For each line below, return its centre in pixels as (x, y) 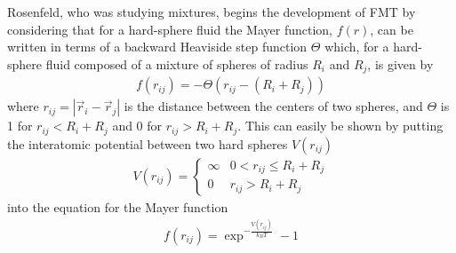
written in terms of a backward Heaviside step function (157, 47)
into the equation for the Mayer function (118, 206)
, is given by (400, 63)
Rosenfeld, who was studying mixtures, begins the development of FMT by (212, 12)
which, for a (357, 47)
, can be (392, 29)
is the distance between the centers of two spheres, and (273, 106)
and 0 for (137, 126)
